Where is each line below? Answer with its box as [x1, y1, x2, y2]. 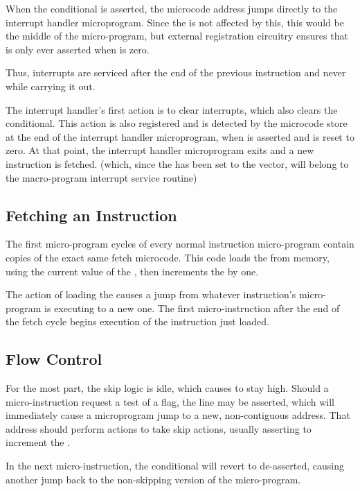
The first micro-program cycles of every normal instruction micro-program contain [6, 236, 354, 251]
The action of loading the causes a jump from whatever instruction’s [6, 287, 296, 302]
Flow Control [6, 348, 102, 370]
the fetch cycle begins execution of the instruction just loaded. [6, 314, 269, 329]
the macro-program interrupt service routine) [6, 170, 197, 184]
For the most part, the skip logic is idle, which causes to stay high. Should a [6, 381, 329, 395]
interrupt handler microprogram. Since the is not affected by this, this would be [6, 15, 344, 29]
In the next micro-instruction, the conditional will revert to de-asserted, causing [6, 458, 344, 473]
